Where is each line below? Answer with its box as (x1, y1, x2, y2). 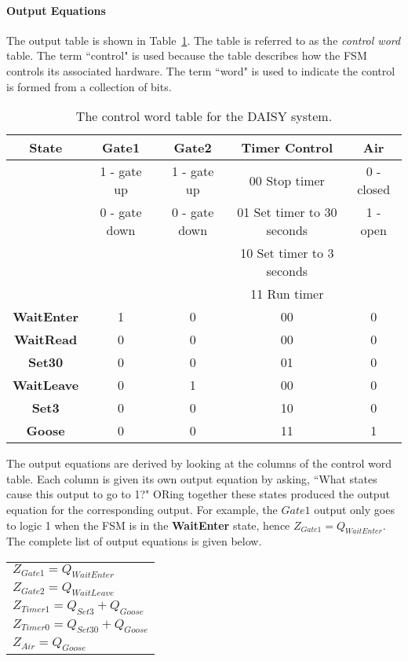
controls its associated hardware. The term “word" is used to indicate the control (6, 62, 395, 79)
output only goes (314, 501, 395, 517)
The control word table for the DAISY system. (75, 107, 333, 126)
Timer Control (241, 138, 333, 157)
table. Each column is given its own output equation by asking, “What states (6, 470, 377, 487)
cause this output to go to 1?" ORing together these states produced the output (6, 486, 390, 502)
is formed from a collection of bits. (6, 78, 172, 94)
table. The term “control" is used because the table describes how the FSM (6, 47, 367, 64)
